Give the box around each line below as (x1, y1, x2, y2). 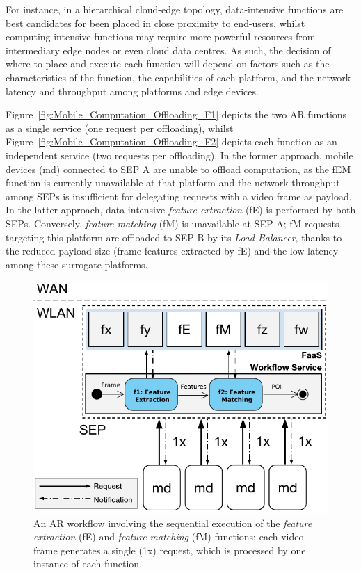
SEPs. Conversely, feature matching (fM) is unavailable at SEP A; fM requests (6, 216, 339, 230)
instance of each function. (33, 556, 143, 571)
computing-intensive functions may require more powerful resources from (6, 29, 316, 44)
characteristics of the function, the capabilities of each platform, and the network (6, 70, 351, 84)
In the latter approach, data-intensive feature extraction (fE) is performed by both (6, 202, 356, 217)
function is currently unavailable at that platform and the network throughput (6, 175, 340, 190)
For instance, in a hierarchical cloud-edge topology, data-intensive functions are (6, 2, 344, 16)
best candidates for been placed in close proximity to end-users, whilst (6, 15, 305, 30)
